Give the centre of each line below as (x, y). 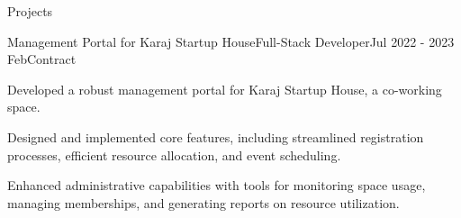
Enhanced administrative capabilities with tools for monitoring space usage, (217, 185)
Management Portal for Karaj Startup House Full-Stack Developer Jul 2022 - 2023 (231, 41)
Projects (30, 11)
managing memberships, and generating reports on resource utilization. (203, 202)
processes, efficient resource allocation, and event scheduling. (174, 154)
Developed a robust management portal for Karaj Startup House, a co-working (225, 89)
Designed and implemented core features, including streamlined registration (216, 136)
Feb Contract (42, 59)
